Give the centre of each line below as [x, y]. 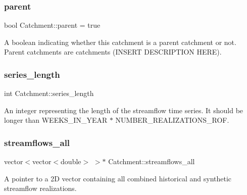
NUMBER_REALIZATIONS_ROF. [172, 120]
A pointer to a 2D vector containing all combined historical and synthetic [118, 178]
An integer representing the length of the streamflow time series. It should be [124, 110]
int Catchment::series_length [49, 93]
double [71, 161]
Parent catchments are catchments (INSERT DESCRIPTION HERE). [113, 52]
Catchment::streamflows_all [152, 161]
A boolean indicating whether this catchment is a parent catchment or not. [120, 42]
